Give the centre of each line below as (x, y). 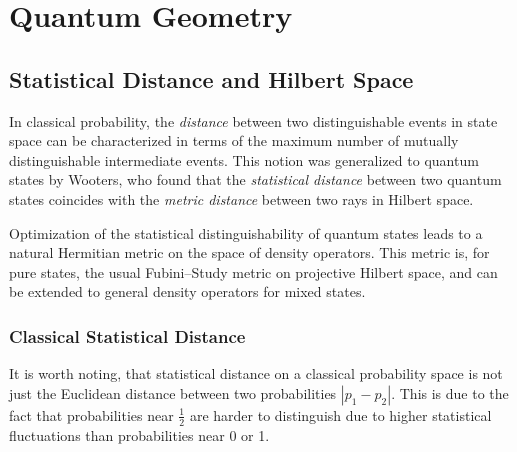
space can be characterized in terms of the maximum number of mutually (234, 140)
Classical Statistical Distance (127, 335)
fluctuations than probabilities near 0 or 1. (139, 434)
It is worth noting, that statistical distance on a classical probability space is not (256, 373)
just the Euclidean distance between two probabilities (173, 392)
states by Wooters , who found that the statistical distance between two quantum (255, 179)
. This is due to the (450, 392)
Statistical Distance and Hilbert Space (211, 78)
